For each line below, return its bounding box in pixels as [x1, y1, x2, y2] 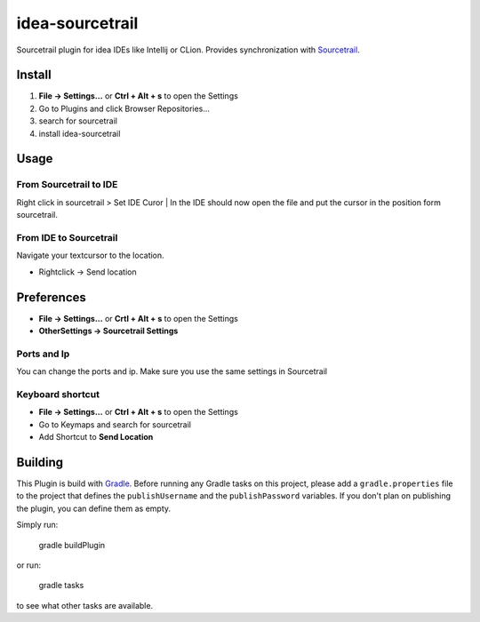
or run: [16, 560, 42, 570]
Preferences [16, 290, 86, 305]
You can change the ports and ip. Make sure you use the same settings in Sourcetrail [16, 366, 328, 377]
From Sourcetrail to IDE [16, 179, 118, 191]
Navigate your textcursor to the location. [16, 250, 164, 261]
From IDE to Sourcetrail [16, 231, 118, 243]
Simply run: [16, 520, 59, 530]
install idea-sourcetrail [38, 128, 121, 139]
